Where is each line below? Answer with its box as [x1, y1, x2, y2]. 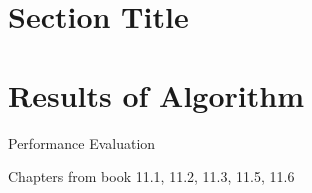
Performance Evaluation [8, 132, 156, 153]
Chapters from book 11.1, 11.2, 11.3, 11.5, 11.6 [8, 166, 295, 187]
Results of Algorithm [8, 74, 304, 115]
